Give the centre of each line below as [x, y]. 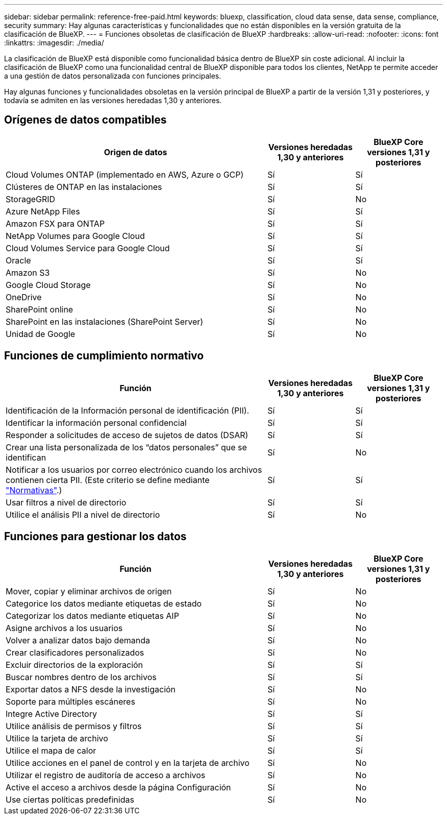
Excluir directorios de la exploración [74, 665]
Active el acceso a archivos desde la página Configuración [118, 787]
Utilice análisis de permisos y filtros [74, 726]
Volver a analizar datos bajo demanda [78, 640]
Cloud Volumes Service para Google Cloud [88, 248]
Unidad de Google [41, 334]
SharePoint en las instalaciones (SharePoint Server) [105, 321]
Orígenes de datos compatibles [85, 120]
